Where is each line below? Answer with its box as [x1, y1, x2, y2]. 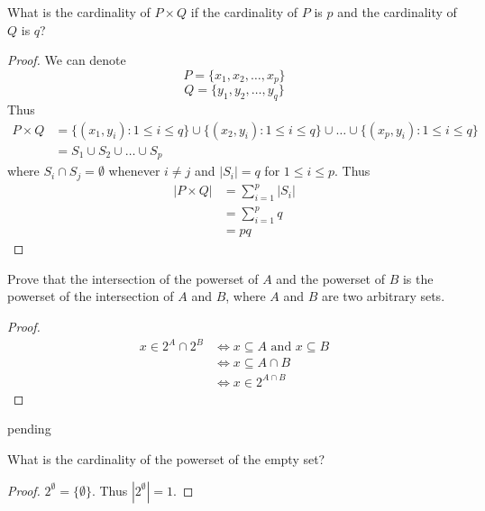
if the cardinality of [190, 3, 298, 21]
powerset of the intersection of [7, 287, 174, 306]
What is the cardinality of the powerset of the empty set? [7, 449, 325, 468]
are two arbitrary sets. [322, 287, 445, 306]
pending [7, 419, 51, 438]
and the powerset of [276, 269, 385, 287]
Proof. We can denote [7, 50, 126, 69]
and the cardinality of [337, 3, 457, 21]
